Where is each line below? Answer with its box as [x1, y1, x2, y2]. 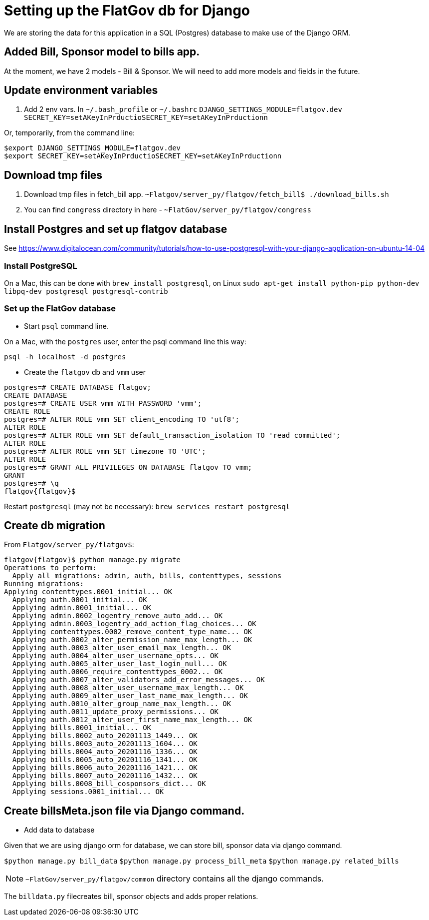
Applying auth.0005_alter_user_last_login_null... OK [12, 660, 227, 668]
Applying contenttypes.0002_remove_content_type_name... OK [12, 628, 252, 636]
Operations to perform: [4, 564, 97, 572]
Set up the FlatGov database [4, 303, 116, 314]
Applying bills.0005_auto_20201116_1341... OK [12, 756, 198, 764]
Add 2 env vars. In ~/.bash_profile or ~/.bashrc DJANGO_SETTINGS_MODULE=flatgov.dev [24, 105, 342, 114]
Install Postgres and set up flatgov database [4, 222, 227, 235]
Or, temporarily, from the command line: [4, 128, 135, 137]
